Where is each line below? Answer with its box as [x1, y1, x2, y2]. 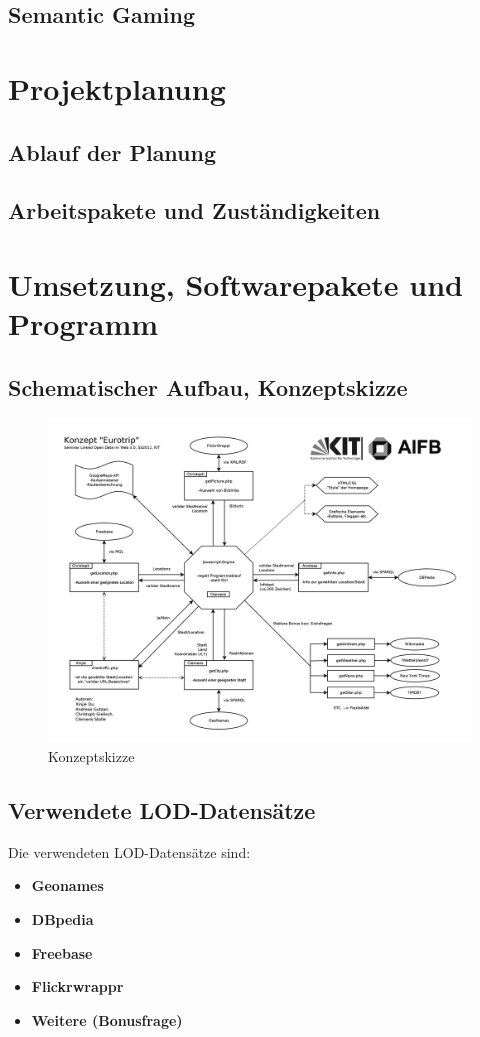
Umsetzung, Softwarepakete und [8, 263, 464, 304]
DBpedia [31, 909, 94, 930]
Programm [8, 303, 159, 344]
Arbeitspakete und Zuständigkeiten [8, 195, 381, 226]
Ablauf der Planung [8, 136, 217, 167]
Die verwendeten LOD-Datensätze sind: [8, 841, 251, 862]
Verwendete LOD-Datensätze [8, 795, 316, 826]
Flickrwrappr [31, 976, 124, 997]
